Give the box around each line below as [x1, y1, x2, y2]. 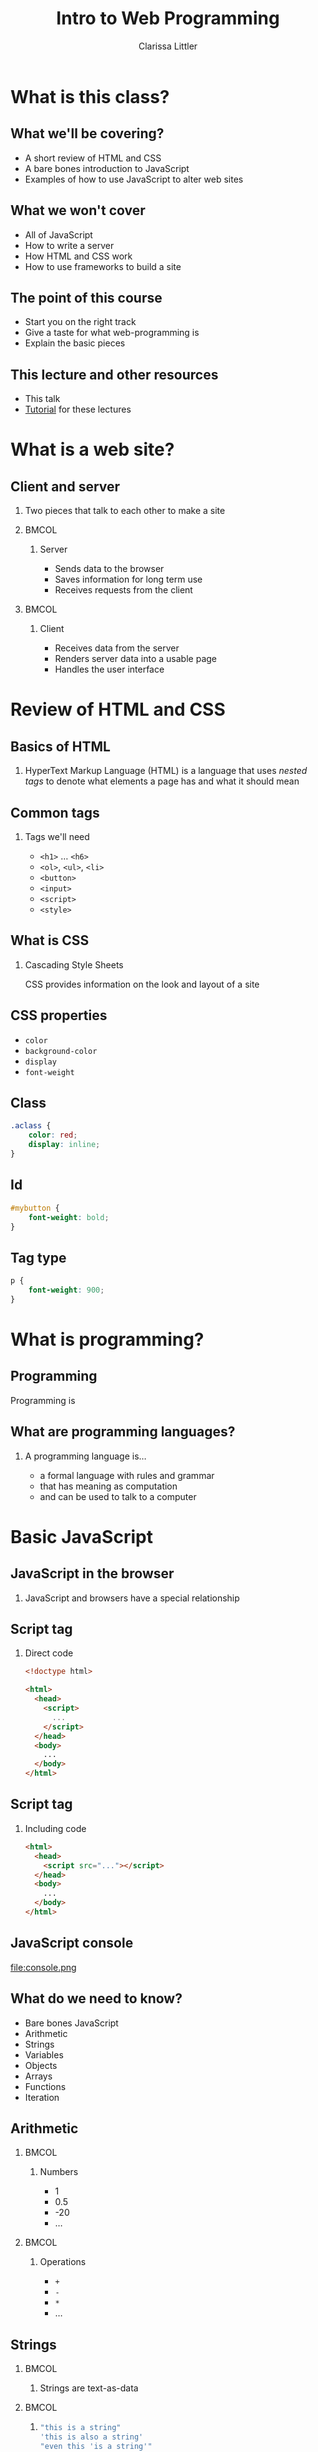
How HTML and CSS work [24, 250, 133, 262]
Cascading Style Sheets [24, 958, 124, 971]
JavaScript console [10, 1935, 134, 1952]
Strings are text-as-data [39, 2382, 139, 2394]
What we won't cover [10, 202, 146, 219]
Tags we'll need [24, 831, 90, 842]
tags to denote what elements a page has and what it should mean [24, 775, 300, 787]
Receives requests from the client [54, 584, 193, 596]
